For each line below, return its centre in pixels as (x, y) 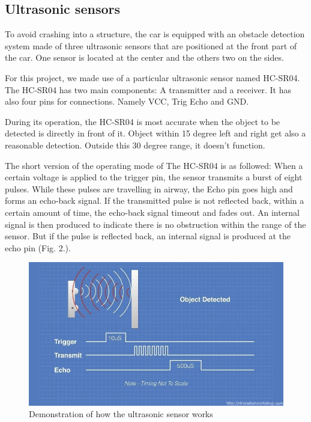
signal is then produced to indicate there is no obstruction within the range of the (155, 224)
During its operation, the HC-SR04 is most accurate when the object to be (143, 121)
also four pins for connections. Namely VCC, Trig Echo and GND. (127, 101)
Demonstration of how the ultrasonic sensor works (121, 414)
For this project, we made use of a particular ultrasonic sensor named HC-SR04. (152, 77)
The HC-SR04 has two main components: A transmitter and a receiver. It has (148, 89)
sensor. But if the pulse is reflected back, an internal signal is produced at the (148, 236)
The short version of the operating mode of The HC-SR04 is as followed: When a (154, 165)
